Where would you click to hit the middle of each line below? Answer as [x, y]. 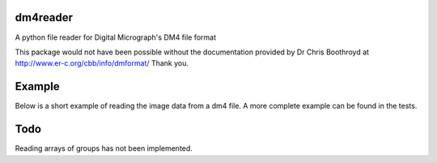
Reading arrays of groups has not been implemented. [104, 148]
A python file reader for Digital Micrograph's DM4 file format [116, 37]
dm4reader [44, 17]
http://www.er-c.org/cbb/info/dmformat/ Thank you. [102, 63]
